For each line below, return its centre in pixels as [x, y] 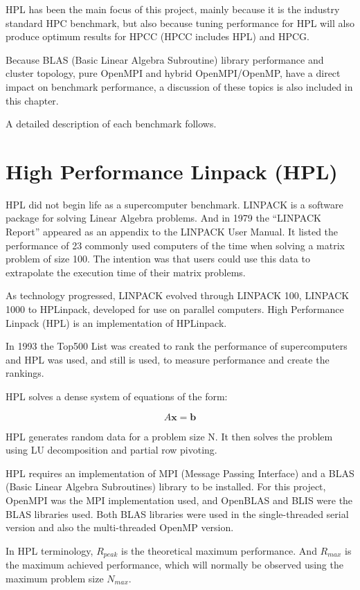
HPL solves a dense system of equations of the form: [117, 396]
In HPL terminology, [49, 550]
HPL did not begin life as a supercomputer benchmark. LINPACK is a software [174, 204]
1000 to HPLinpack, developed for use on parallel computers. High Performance [175, 309]
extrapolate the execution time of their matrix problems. [126, 272]
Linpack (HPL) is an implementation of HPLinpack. [116, 322]
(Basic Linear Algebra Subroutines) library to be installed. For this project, [166, 486]
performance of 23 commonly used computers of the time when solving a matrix [175, 245]
